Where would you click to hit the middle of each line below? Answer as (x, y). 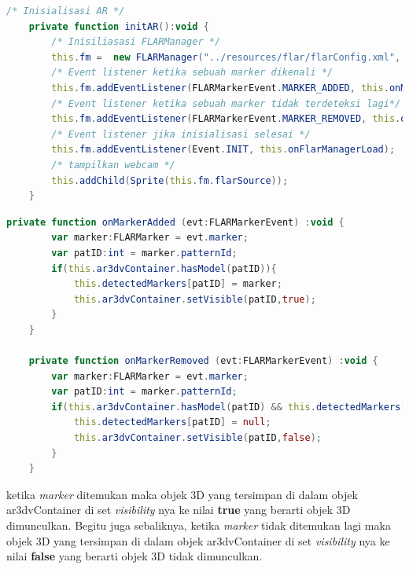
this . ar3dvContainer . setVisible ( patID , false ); (197, 438)
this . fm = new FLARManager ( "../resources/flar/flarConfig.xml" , (226, 57)
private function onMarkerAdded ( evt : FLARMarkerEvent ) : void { (175, 222)
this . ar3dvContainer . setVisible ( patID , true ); (195, 299)
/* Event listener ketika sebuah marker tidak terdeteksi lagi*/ (226, 103)
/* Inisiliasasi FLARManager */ (136, 42)
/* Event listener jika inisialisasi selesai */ (181, 134)
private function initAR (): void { (119, 26)
